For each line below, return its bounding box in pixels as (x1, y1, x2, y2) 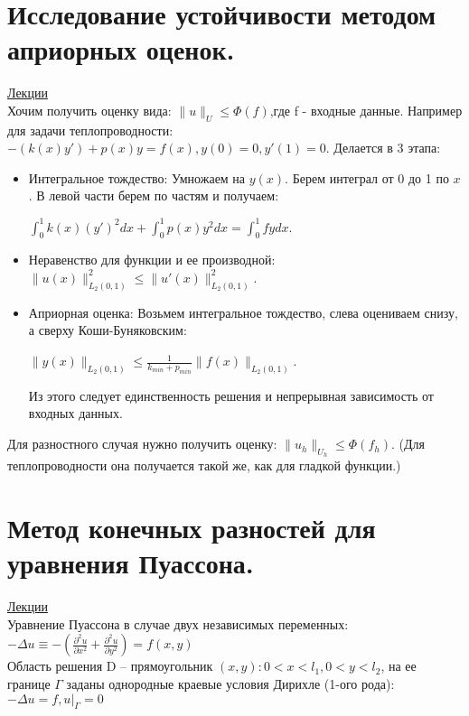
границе (7, 674, 51, 693)
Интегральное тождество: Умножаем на (28, 168, 246, 187)
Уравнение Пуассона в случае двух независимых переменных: (7, 614, 349, 633)
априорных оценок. (7, 31, 235, 68)
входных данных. (28, 404, 123, 423)
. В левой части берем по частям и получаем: (28, 186, 279, 205)
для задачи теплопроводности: (7, 120, 174, 139)
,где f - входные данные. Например (269, 100, 463, 119)
